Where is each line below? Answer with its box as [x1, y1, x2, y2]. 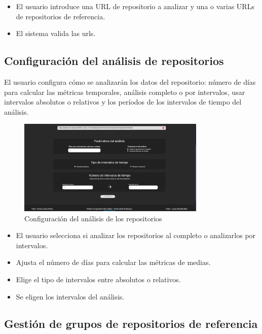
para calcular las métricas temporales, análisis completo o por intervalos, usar [4, 86, 245, 97]
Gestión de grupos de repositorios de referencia [4, 316, 258, 331]
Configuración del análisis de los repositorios [24, 213, 162, 223]
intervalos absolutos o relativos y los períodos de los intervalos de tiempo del [4, 96, 242, 107]
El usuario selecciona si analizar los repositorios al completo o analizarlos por [16, 230, 256, 241]
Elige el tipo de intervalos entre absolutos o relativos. [16, 274, 181, 284]
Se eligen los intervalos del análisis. [16, 291, 125, 302]
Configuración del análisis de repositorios [4, 53, 224, 69]
